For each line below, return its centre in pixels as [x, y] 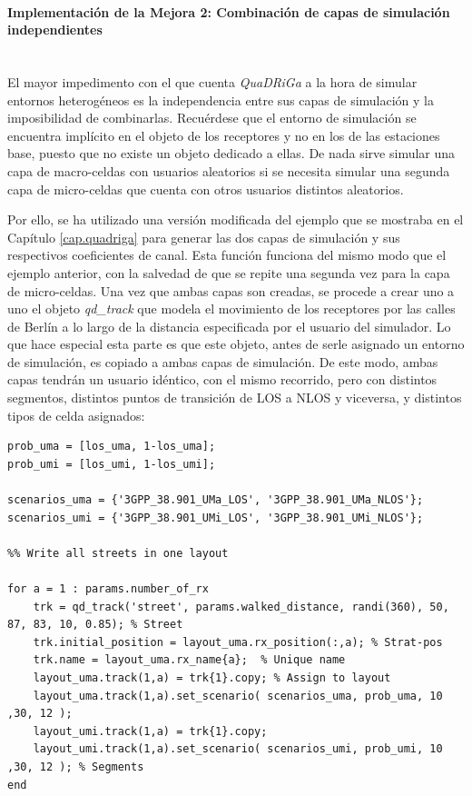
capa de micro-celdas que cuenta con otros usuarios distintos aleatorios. [206, 189]
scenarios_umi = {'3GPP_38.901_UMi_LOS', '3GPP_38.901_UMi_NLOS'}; [216, 517]
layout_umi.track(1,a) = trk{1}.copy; [150, 731]
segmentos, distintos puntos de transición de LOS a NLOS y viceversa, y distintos [235, 398]
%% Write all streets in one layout [118, 553]
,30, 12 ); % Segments [76, 766]
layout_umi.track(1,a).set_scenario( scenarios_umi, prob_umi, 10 [238, 749]
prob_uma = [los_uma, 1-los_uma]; [112, 447]
